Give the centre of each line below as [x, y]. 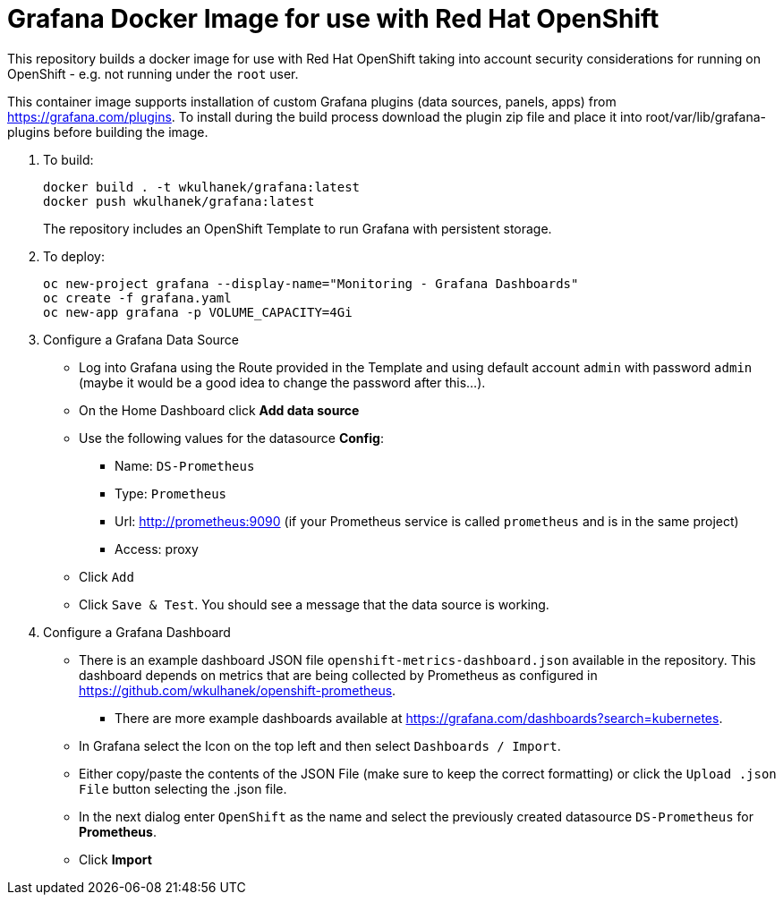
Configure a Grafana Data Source [141, 339]
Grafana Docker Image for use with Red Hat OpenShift [333, 19]
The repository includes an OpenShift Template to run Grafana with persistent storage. [298, 228]
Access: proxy [157, 549]
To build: [68, 159]
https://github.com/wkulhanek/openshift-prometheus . [238, 690]
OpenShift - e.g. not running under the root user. [153, 73]
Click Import [115, 859]
